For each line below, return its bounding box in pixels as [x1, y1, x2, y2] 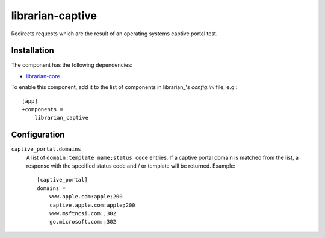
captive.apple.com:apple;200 [49, 201, 135, 209]
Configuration [11, 130, 65, 140]
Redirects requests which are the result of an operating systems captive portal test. [11, 30, 218, 37]
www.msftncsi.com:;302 [49, 210, 117, 217]
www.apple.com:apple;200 [49, 193, 123, 200]
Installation [11, 46, 54, 56]
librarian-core [26, 72, 60, 79]
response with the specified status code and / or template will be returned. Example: [26, 162, 236, 169]
